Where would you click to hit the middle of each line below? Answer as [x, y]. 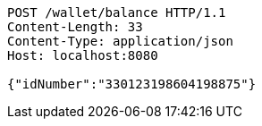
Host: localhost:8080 [83, 55]
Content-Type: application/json [120, 41]
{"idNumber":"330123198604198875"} [132, 84]
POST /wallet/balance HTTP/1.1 [117, 13]
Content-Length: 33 [75, 27]
